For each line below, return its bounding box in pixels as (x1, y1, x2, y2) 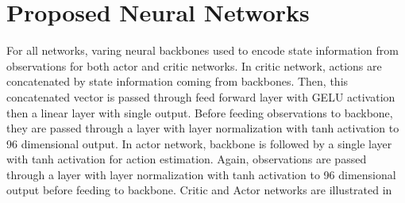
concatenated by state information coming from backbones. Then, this (6, 73, 349, 90)
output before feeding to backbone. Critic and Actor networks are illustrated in (6, 182, 392, 198)
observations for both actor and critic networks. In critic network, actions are (6, 57, 382, 74)
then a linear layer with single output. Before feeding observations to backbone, (6, 104, 393, 121)
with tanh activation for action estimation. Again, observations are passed (6, 151, 367, 167)
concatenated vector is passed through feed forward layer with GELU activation (6, 88, 395, 105)
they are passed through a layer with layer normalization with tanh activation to (6, 120, 399, 136)
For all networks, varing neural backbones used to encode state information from (6, 42, 399, 59)
